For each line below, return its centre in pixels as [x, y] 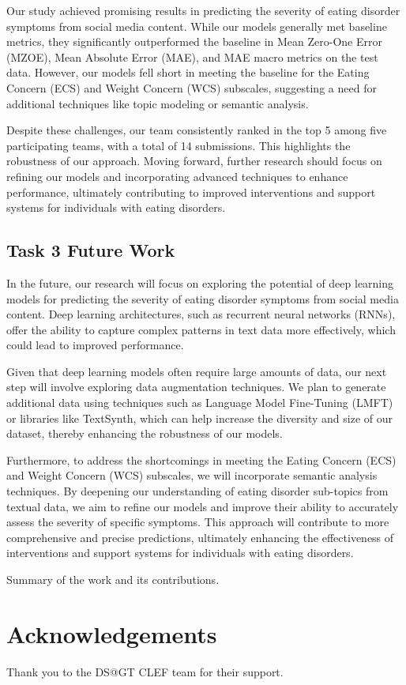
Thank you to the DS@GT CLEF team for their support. [145, 671]
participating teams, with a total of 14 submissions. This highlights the [179, 145]
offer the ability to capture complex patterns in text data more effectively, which [201, 329]
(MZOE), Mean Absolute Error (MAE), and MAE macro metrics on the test [192, 56]
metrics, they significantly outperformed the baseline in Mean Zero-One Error [194, 41]
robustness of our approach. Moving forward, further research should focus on [194, 161]
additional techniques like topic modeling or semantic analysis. [158, 103]
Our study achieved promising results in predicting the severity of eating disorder [203, 10]
